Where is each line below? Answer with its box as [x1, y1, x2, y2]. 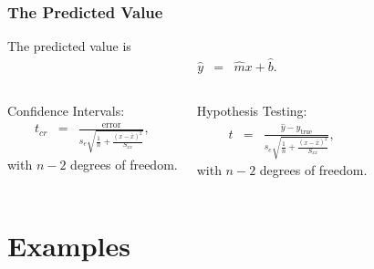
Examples [7, 227, 130, 264]
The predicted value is [7, 36, 131, 56]
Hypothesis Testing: [196, 101, 307, 120]
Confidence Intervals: [7, 101, 125, 120]
